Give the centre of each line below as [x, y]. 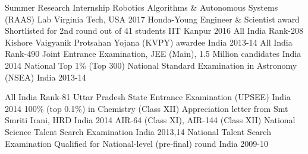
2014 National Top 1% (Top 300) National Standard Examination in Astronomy [151, 65]
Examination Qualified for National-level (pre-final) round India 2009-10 [136, 143]
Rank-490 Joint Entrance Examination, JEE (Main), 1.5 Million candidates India [153, 54]
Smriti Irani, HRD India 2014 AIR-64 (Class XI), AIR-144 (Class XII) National [150, 120]
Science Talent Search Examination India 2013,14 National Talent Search [138, 131]
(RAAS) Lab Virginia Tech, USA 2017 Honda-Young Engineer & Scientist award [152, 19]
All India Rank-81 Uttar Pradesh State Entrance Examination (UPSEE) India [148, 97]
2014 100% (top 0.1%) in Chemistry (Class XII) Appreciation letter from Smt [147, 108]
